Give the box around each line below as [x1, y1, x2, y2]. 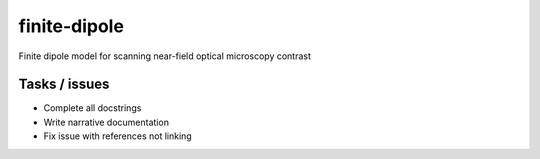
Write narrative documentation [43, 116, 170, 128]
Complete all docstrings [43, 102, 142, 114]
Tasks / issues [18, 76, 110, 93]
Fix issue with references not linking [43, 130, 192, 142]
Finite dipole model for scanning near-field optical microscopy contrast [18, 50, 312, 62]
